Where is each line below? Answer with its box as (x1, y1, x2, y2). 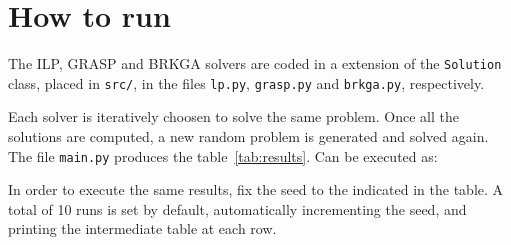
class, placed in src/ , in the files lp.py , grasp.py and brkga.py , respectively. (8, 72, 485, 93)
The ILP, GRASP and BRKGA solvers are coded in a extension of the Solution (8, 53, 502, 74)
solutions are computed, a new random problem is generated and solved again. (8, 126, 489, 147)
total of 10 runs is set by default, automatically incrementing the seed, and (8, 198, 467, 219)
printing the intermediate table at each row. (8, 218, 277, 239)
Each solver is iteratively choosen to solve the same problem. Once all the (8, 106, 459, 127)
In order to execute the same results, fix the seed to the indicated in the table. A (8, 179, 504, 200)
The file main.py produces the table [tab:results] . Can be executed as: (8, 145, 438, 166)
